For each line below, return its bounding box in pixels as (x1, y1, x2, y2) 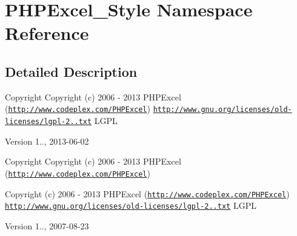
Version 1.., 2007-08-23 (5, 219, 89, 232)
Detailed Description (5, 62, 138, 80)
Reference (5, 21, 89, 45)
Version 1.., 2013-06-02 (5, 134, 89, 147)
